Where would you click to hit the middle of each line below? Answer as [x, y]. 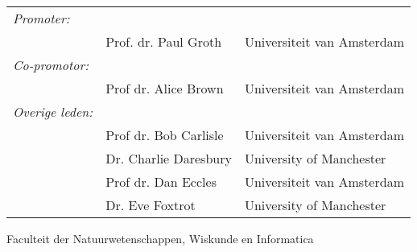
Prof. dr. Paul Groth [164, 41]
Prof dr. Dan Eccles [161, 182]
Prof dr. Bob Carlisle [165, 135]
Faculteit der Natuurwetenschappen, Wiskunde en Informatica [160, 238]
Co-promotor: [51, 65]
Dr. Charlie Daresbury [169, 158]
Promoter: [41, 18]
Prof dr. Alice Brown [165, 88]
